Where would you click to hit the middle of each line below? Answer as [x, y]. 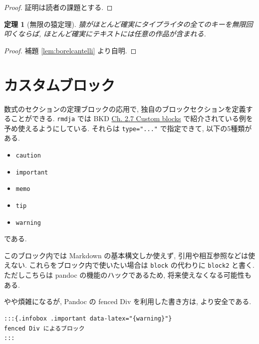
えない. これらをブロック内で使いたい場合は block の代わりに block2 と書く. [129, 265]
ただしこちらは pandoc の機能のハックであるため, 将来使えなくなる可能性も [128, 275]
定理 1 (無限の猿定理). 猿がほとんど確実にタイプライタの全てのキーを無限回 [129, 24]
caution [28, 156]
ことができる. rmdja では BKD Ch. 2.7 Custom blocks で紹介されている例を [132, 118]
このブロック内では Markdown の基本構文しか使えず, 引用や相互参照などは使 [129, 255]
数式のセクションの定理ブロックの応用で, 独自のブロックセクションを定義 [125, 108]
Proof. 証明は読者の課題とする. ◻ [58, 7]
